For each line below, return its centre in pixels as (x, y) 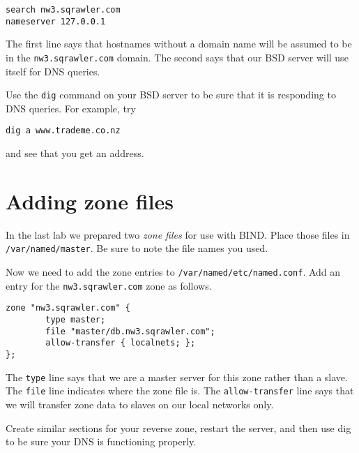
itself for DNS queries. (53, 71)
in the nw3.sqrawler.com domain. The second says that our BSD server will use (177, 57)
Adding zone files (90, 201)
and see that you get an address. (75, 153)
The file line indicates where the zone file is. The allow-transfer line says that (180, 391)
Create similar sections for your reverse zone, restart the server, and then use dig (178, 428)
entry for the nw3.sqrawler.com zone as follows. (109, 285)
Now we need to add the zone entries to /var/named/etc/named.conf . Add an (173, 272)
